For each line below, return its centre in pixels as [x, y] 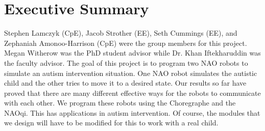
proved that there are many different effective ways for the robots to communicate [132, 93]
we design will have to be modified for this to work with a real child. [111, 123]
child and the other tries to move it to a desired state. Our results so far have [125, 83]
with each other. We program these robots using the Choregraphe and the [120, 103]
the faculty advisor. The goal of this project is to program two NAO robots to [126, 62]
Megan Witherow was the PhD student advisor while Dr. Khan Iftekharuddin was [132, 53]
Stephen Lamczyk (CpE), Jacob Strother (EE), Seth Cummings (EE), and [121, 33]
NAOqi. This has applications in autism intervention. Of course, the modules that [132, 112]
